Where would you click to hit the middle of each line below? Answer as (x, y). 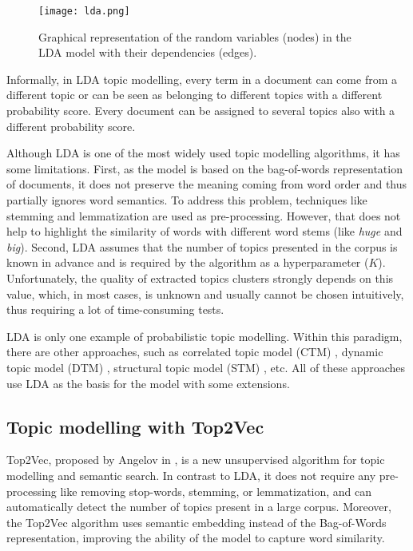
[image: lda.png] (84, 11)
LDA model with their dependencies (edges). (148, 52)
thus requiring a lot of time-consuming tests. (115, 309)
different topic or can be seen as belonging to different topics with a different (195, 95)
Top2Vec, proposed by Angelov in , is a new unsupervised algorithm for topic (196, 460)
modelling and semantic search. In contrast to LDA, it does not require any (191, 475)
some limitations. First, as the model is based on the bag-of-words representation (205, 168)
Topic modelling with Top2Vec (135, 426)
